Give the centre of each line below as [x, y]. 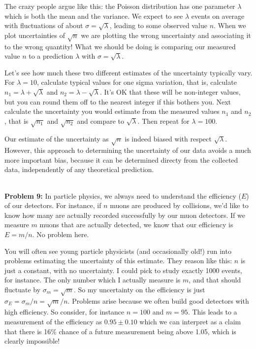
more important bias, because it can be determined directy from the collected [121, 159]
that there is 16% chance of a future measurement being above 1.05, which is [120, 331]
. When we [230, 25]
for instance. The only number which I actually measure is [93, 280]
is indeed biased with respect [168, 139]
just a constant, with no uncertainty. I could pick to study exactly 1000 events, [123, 270]
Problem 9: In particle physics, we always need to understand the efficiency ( [123, 195]
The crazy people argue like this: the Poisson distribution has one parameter [120, 6]
